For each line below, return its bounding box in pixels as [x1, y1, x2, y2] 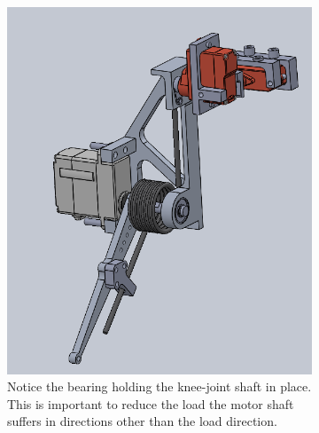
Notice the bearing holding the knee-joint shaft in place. [7, 377, 312, 396]
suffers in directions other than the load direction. [7, 412, 277, 430]
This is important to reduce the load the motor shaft [7, 394, 294, 413]
